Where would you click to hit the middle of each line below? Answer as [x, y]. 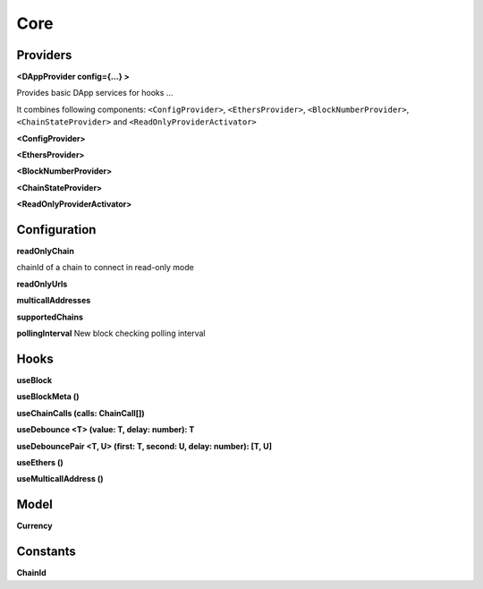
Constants [46, 552]
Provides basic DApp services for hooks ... [95, 93]
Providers [44, 55]
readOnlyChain [46, 252]
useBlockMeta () [48, 397]
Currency [34, 526]
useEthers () [40, 462]
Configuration [56, 230]
